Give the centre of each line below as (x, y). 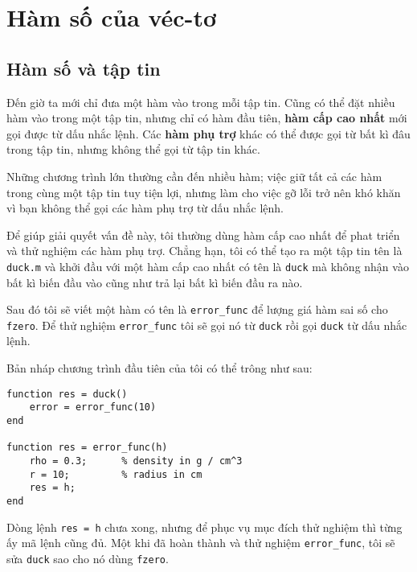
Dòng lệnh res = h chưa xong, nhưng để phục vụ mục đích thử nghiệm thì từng (204, 527)
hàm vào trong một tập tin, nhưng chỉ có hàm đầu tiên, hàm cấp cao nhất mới (207, 118)
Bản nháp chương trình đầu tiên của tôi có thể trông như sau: (159, 368)
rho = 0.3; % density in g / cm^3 (136, 461)
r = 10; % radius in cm (116, 474)
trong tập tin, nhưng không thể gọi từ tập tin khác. (133, 149)
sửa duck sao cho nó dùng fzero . (88, 558)
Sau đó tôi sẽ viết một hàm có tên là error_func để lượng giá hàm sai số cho (197, 309)
